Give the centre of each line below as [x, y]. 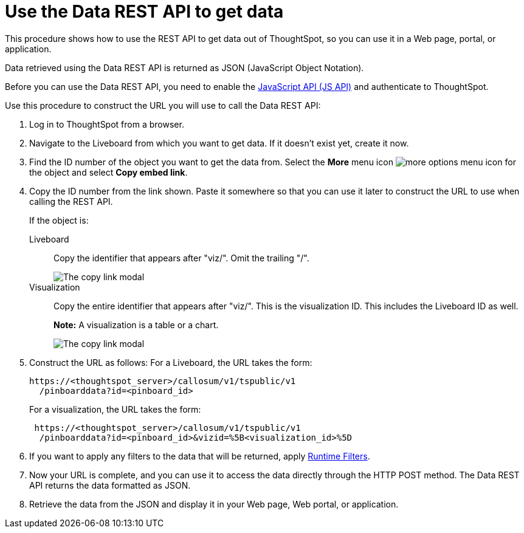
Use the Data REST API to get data [144, 12]
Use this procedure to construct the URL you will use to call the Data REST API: [163, 105]
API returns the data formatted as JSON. [110, 485]
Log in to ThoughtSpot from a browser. [107, 124]
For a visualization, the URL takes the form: [115, 409]
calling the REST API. [71, 201]
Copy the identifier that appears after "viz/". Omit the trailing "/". [181, 258]
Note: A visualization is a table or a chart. [136, 325]
